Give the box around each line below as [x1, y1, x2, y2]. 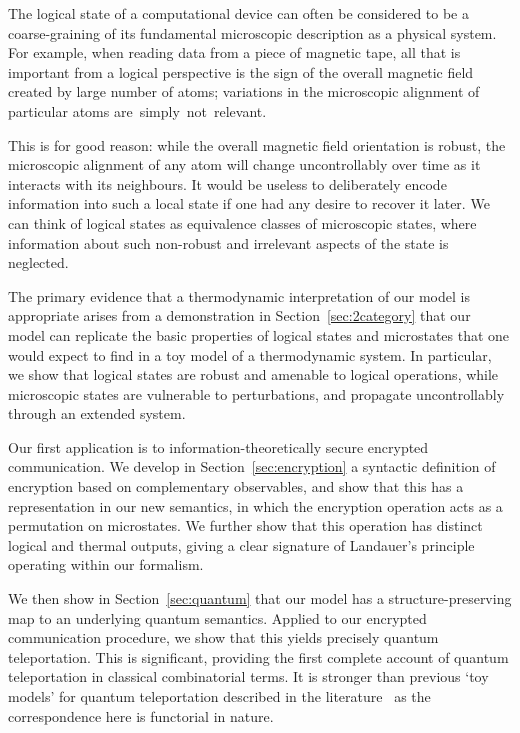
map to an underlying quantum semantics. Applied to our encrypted [8, 607, 427, 628]
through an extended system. [8, 403, 186, 424]
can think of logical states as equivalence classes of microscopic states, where [8, 212, 477, 233]
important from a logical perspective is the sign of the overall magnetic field [8, 61, 474, 82]
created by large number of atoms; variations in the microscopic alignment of [8, 81, 480, 102]
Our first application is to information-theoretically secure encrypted [8, 436, 429, 457]
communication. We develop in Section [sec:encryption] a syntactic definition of [8, 456, 496, 477]
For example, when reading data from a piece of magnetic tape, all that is [8, 42, 461, 63]
